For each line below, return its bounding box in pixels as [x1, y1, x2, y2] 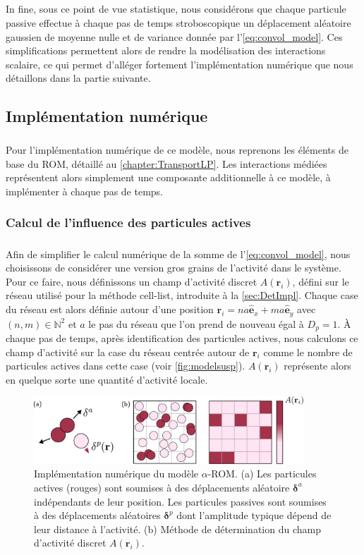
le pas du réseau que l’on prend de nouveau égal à [88, 316, 304, 331]
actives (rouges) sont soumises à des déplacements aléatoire [34, 480, 290, 494]
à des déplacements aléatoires [34, 508, 161, 523]
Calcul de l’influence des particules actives [6, 214, 251, 231]
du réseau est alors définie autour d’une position [6, 302, 214, 317]
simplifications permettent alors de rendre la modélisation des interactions [6, 43, 326, 58]
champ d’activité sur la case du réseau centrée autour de [6, 344, 250, 359]
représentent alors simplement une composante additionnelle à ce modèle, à [6, 170, 331, 185]
